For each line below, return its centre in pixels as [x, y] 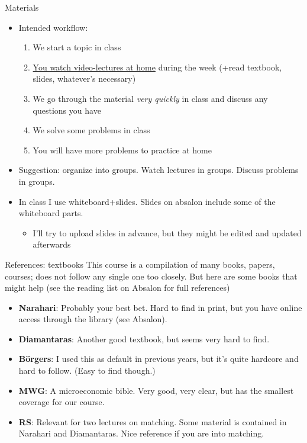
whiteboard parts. [51, 213]
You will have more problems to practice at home [122, 150]
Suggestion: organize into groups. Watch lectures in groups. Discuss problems [159, 170]
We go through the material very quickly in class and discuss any [150, 98]
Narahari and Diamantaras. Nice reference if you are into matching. [141, 433]
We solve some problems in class [91, 130]
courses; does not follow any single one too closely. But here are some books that [151, 276]
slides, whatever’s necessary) [84, 78]
